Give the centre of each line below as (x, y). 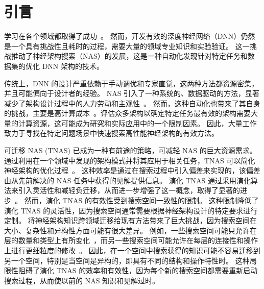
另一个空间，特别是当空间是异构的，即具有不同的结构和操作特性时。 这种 (127, 260)
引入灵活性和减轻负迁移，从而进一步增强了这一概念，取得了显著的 (129, 190)
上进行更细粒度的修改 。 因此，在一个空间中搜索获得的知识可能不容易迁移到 (132, 250)
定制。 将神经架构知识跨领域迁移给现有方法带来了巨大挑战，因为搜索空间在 (130, 220)
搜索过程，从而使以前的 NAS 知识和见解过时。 (82, 280)
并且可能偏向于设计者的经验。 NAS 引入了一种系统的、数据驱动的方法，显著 (132, 93)
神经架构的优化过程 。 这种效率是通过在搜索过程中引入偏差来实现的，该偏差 (132, 170)
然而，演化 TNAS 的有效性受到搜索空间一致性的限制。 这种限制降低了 (141, 200)
